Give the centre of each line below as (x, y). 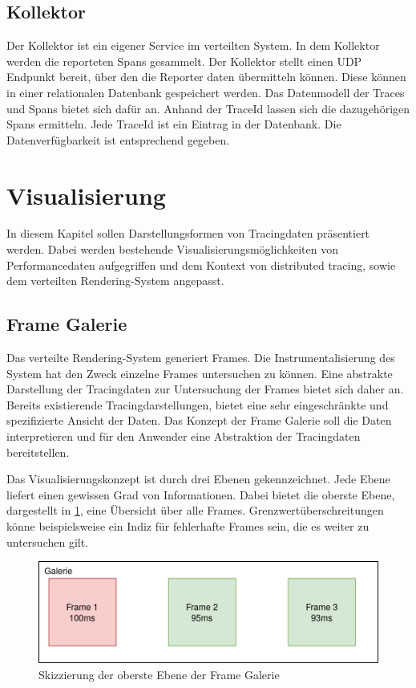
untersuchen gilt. (48, 541)
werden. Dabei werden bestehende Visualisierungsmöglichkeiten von (173, 249)
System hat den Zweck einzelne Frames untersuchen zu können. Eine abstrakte (200, 373)
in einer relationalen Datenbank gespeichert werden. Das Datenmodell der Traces (206, 92)
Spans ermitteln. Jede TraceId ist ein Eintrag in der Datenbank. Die (174, 124)
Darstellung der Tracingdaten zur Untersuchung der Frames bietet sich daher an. (205, 389)
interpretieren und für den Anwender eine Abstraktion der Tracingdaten (184, 436)
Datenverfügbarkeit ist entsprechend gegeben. (118, 139)
